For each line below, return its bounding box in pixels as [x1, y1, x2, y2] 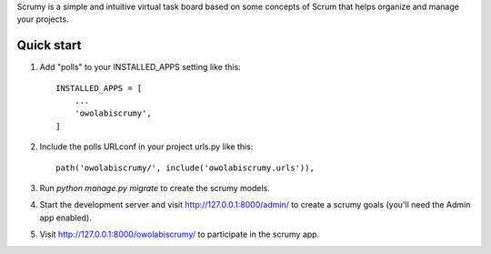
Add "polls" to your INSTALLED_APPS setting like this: [39, 62, 241, 73]
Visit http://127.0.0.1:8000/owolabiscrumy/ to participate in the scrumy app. [39, 229, 320, 240]
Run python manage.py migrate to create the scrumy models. [39, 183, 270, 194]
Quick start [16, 37, 82, 54]
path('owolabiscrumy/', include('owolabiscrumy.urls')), [55, 162, 316, 173]
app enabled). [39, 212, 93, 223]
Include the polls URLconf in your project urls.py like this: [39, 141, 254, 152]
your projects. [16, 14, 69, 25]
